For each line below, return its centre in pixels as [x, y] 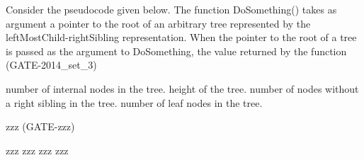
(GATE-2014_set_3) [51, 65]
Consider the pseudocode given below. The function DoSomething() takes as [171, 9]
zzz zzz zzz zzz [37, 150]
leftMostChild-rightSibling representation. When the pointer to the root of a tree [181, 37]
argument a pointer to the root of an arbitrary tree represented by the [158, 23]
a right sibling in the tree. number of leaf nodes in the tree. [134, 102]
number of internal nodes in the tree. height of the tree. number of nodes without [182, 88]
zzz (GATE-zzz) [40, 126]
